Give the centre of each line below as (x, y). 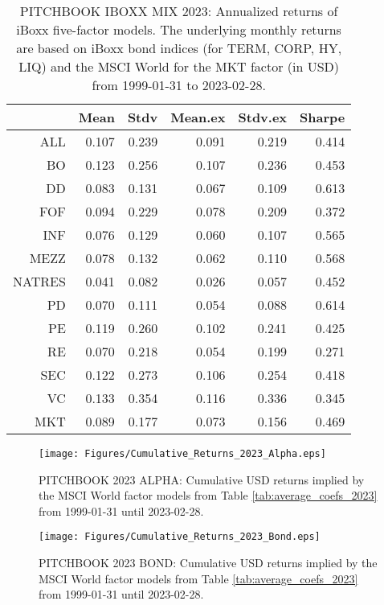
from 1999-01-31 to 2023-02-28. (179, 85)
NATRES (39, 281)
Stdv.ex (263, 117)
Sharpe (323, 117)
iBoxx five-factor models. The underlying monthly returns (179, 29)
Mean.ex (198, 117)
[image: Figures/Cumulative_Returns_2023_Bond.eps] (180, 537)
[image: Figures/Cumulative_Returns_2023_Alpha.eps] (182, 454)
